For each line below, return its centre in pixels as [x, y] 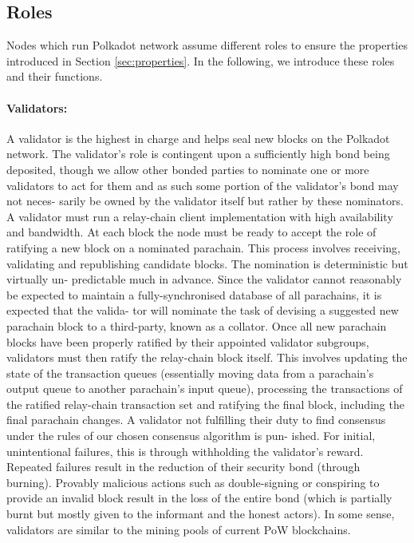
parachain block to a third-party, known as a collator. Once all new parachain [197, 325]
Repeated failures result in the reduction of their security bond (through [183, 467]
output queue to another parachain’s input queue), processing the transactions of [205, 388]
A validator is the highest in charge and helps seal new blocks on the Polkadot [198, 138]
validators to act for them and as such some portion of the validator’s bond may [203, 185]
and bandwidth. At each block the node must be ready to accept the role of [191, 232]
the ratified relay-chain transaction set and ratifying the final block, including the [205, 404]
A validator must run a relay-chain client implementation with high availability [200, 216]
